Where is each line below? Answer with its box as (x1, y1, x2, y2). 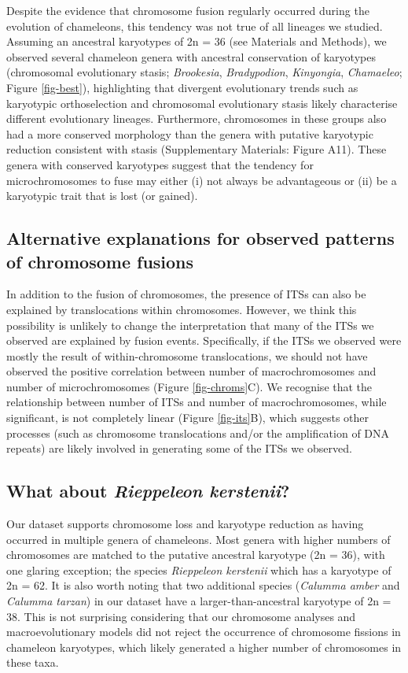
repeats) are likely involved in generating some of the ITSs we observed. (6, 440, 352, 457)
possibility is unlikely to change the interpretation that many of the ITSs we (6, 316, 374, 333)
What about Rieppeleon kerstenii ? (6, 479, 290, 503)
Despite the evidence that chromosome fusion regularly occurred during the (6, 2, 369, 18)
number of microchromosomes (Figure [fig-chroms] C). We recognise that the (6, 378, 373, 394)
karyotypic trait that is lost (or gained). (6, 187, 198, 204)
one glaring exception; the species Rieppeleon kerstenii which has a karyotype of (6, 561, 391, 578)
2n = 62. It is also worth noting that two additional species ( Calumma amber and (6, 577, 400, 593)
